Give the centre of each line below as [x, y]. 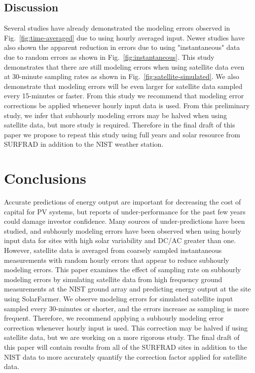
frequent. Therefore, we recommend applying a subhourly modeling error [114, 318]
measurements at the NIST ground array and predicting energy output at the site [127, 289]
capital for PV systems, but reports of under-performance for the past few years [125, 211]
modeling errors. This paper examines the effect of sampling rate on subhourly [123, 269]
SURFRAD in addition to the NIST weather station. [84, 144]
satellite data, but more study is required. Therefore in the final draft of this [120, 125]
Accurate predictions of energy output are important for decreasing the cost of [123, 202]
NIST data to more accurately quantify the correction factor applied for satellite [126, 356]
